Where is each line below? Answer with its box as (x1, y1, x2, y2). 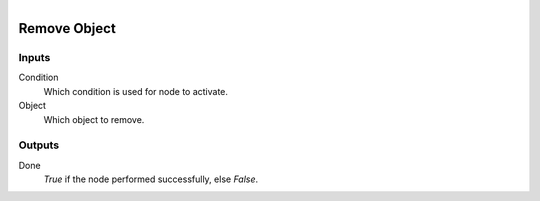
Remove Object (18, 20, 117, 37)
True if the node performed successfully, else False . (43, 173, 259, 185)
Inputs (18, 50, 51, 64)
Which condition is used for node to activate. (43, 85, 229, 97)
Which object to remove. (43, 113, 145, 125)
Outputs (18, 138, 60, 152)
